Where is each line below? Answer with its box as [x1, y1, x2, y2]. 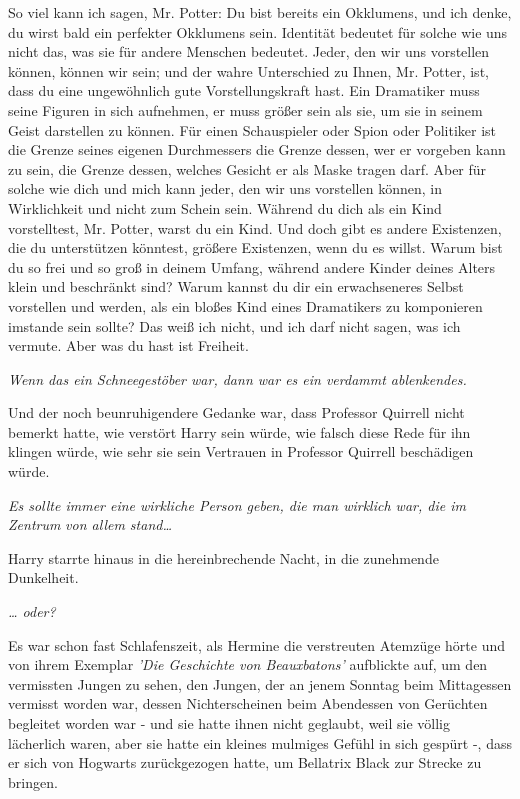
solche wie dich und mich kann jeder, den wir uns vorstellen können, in [8, 178, 442, 199]
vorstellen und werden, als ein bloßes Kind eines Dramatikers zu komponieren [8, 295, 483, 316]
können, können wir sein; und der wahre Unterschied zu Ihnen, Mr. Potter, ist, [8, 60, 489, 81]
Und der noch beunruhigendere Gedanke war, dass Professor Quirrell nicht [8, 402, 465, 423]
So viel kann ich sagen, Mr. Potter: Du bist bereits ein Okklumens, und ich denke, [8, 2, 512, 22]
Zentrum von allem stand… [8, 514, 172, 535]
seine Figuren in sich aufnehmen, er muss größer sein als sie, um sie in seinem [8, 99, 483, 120]
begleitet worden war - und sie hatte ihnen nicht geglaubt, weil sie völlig [8, 713, 450, 733]
